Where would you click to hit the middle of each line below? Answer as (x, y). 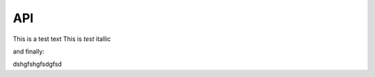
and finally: (29, 51)
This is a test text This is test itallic (62, 39)
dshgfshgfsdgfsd (37, 64)
